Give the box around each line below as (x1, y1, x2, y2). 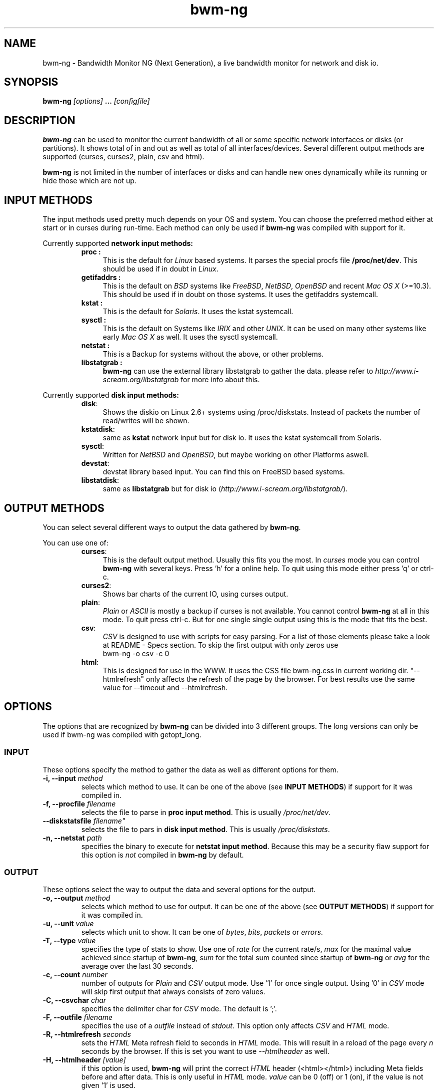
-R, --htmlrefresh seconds (42, 1030, 131, 1039)
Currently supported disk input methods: (42, 391, 179, 400)
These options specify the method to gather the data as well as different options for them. (42, 765, 338, 774)
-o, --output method (42, 894, 110, 903)
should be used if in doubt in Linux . (102, 264, 218, 274)
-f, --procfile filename (42, 799, 116, 808)
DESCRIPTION (4, 114, 75, 127)
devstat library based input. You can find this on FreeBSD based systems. (102, 467, 345, 476)
